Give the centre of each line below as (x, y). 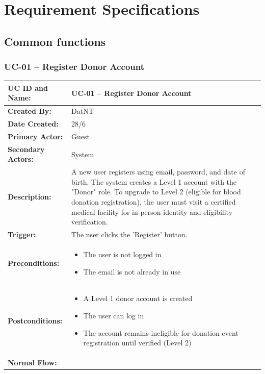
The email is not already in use (132, 271)
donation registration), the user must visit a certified (154, 202)
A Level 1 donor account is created (138, 298)
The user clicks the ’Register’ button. (129, 234)
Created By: (30, 111)
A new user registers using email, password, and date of (158, 172)
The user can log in (114, 315)
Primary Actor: (35, 136)
